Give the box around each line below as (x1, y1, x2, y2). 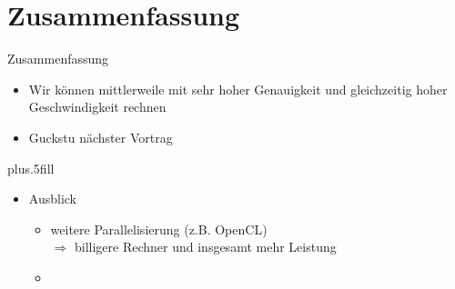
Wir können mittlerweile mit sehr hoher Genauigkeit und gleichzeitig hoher (28, 79, 448, 98)
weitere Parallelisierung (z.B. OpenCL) (50, 219, 268, 238)
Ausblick (28, 189, 76, 208)
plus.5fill (7, 158, 55, 177)
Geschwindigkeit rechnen (28, 97, 167, 116)
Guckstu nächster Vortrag (28, 127, 173, 146)
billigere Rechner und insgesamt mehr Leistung (74, 237, 337, 256)
